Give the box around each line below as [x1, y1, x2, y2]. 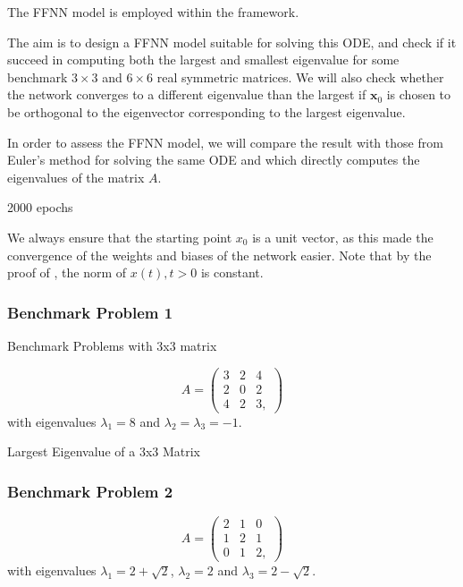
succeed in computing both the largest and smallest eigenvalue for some [7, 50, 400, 69]
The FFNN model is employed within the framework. [7, 3, 299, 21]
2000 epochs [7, 198, 73, 217]
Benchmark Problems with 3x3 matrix [7, 336, 217, 354]
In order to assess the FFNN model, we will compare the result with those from [7, 132, 443, 151]
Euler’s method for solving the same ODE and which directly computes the [7, 150, 420, 169]
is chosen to [386, 85, 451, 104]
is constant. [200, 263, 264, 282]
